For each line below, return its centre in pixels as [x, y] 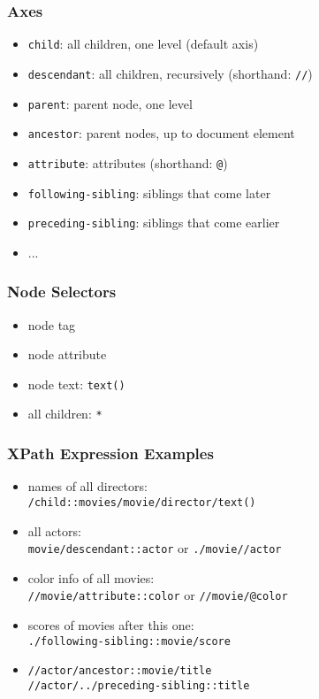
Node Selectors [62, 292]
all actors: [54, 530]
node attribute [67, 354]
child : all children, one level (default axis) [143, 44]
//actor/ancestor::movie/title [120, 671]
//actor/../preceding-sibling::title [139, 686]
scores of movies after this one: [111, 625]
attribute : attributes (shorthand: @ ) [128, 162]
